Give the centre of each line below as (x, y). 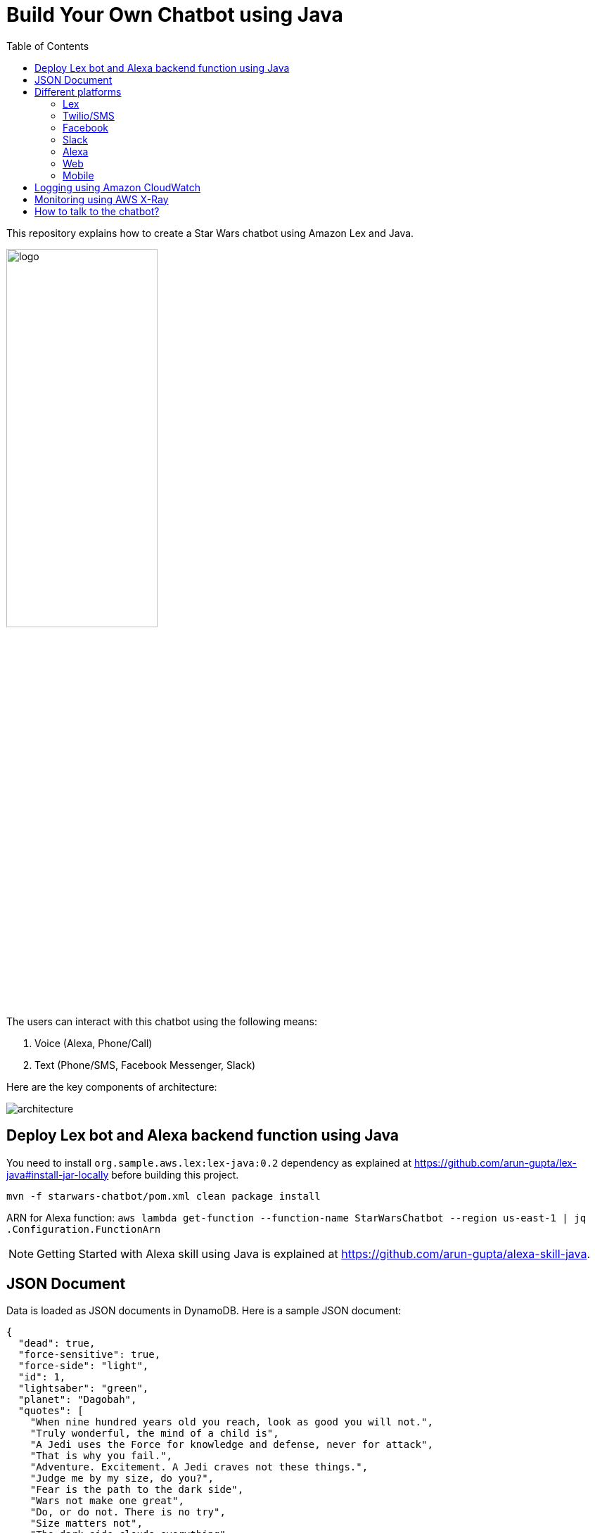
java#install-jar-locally (58, 1174)
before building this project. (175, 1174)
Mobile (78, 175)
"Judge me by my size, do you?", (122, 1479)
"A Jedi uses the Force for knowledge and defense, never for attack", (231, 1445)
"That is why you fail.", (101, 1456)
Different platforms (78, 91)
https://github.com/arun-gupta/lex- (495, 1162)
